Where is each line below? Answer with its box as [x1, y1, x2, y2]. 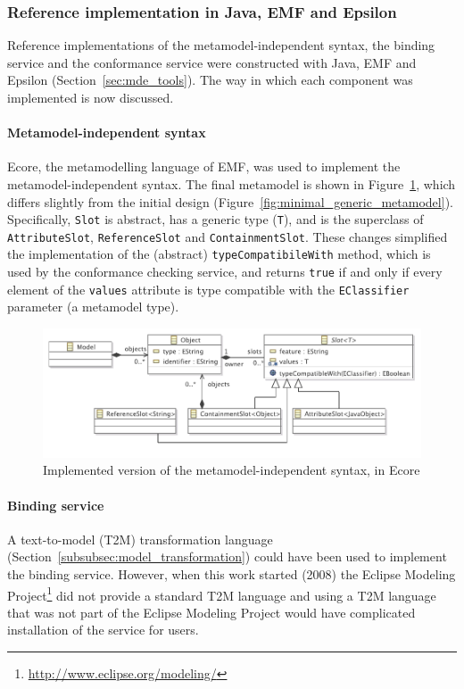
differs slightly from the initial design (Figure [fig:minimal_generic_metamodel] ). [7, 192, 453, 211]
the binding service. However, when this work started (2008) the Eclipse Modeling [7, 565, 456, 583]
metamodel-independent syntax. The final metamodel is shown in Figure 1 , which [7, 174, 456, 193]
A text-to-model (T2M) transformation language [7, 529, 273, 548]
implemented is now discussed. [7, 88, 174, 106]
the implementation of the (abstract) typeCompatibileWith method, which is [7, 245, 431, 263]
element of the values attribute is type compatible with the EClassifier [7, 279, 410, 298]
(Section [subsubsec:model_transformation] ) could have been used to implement [7, 547, 447, 566]
